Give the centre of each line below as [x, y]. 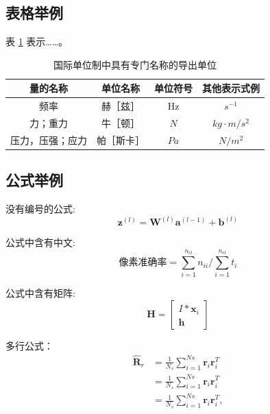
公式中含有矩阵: [40, 293]
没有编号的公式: [40, 209]
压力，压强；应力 [49, 139]
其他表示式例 [231, 88]
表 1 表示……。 [37, 41]
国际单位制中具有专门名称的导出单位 [135, 64]
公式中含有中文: [40, 242]
